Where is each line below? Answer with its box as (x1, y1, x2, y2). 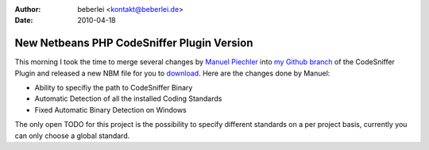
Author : (14, 5, 41, 13)
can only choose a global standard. (14, 131, 130, 140)
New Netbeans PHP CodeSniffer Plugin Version (14, 37, 253, 50)
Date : (14, 16, 33, 25)
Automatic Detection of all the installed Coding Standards (34, 94, 222, 103)
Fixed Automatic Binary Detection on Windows (34, 105, 187, 114)
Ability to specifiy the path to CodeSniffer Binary (34, 83, 193, 93)
